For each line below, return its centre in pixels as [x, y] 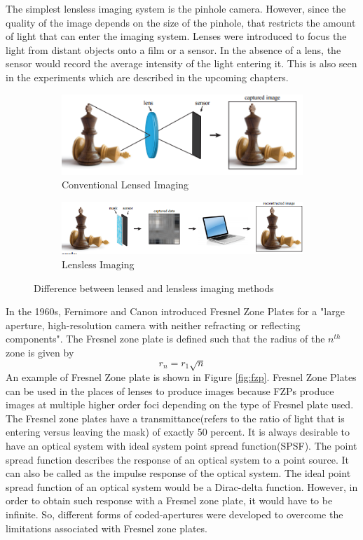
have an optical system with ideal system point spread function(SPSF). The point [181, 446]
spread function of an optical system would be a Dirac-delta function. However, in [182, 486]
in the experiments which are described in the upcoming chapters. [147, 77]
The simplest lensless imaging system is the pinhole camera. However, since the [176, 8]
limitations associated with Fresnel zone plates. [107, 528]
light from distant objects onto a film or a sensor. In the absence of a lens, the [173, 49]
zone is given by [40, 352]
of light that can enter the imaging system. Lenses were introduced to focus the [176, 36]
